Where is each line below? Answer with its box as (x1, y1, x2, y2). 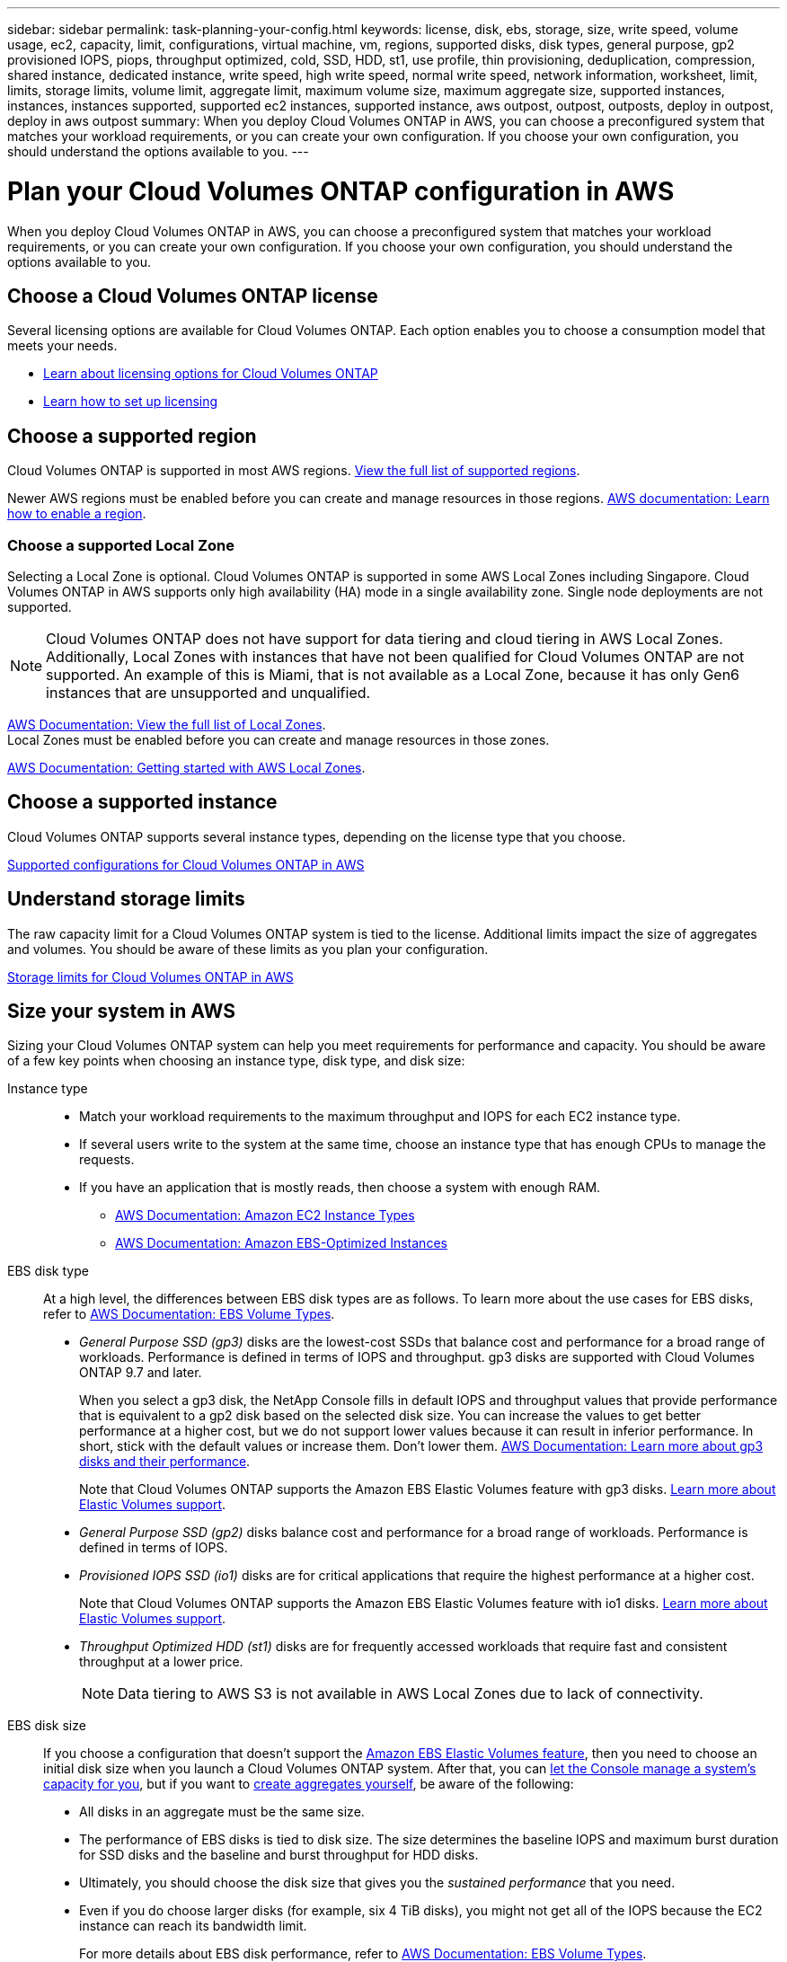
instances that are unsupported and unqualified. (46, 683, 371, 702)
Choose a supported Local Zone (7, 535, 234, 554)
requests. (79, 1152, 135, 1168)
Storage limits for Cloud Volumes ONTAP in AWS (7, 968, 294, 985)
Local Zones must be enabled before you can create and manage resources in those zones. (7, 731, 550, 747)
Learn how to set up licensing (43, 393, 218, 410)
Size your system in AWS (7, 1000, 235, 1023)
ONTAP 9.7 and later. (79, 1365, 202, 1381)
